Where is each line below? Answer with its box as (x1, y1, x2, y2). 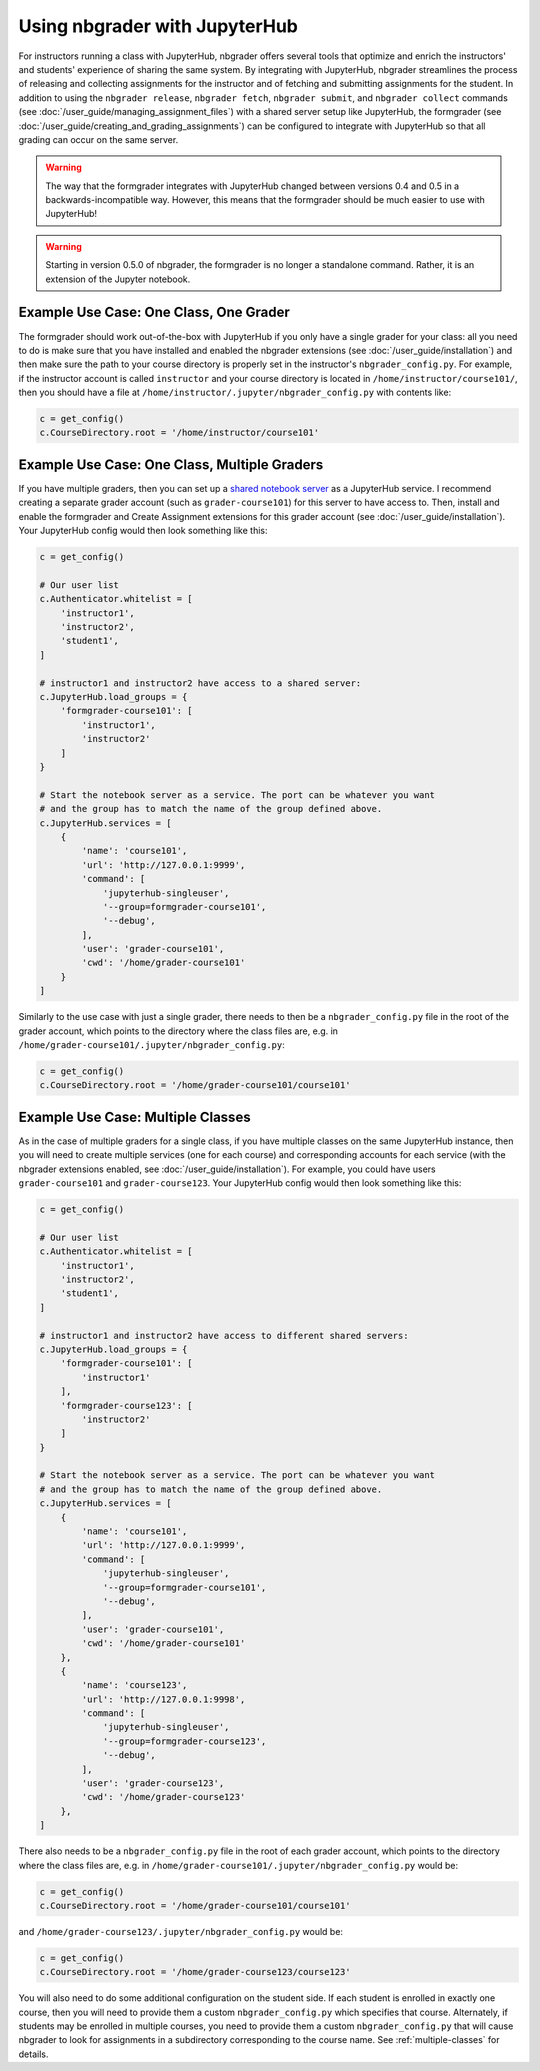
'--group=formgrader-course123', (102, 1735, 267, 1747)
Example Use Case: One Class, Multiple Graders (18, 456, 324, 473)
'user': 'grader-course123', (81, 1778, 225, 1789)
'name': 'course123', (81, 1680, 188, 1691)
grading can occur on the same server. (18, 133, 179, 145)
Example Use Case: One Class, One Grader (18, 304, 290, 321)
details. (18, 2048, 49, 2060)
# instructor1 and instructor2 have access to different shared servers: (39, 1330, 409, 1341)
